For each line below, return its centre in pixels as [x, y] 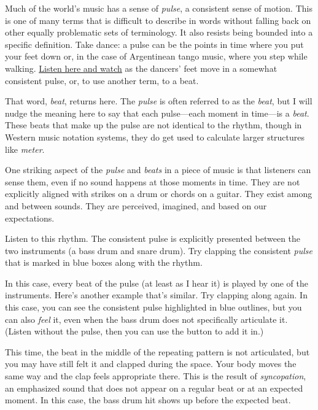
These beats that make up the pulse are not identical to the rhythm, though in [153, 125]
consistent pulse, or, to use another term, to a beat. [102, 80]
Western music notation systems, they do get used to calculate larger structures [155, 137]
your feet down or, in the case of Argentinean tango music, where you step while [156, 56]
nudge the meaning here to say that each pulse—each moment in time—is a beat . [157, 113]
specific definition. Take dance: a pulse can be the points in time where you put [154, 44]
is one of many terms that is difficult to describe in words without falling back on [158, 20]
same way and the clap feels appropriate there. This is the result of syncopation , [156, 376]
